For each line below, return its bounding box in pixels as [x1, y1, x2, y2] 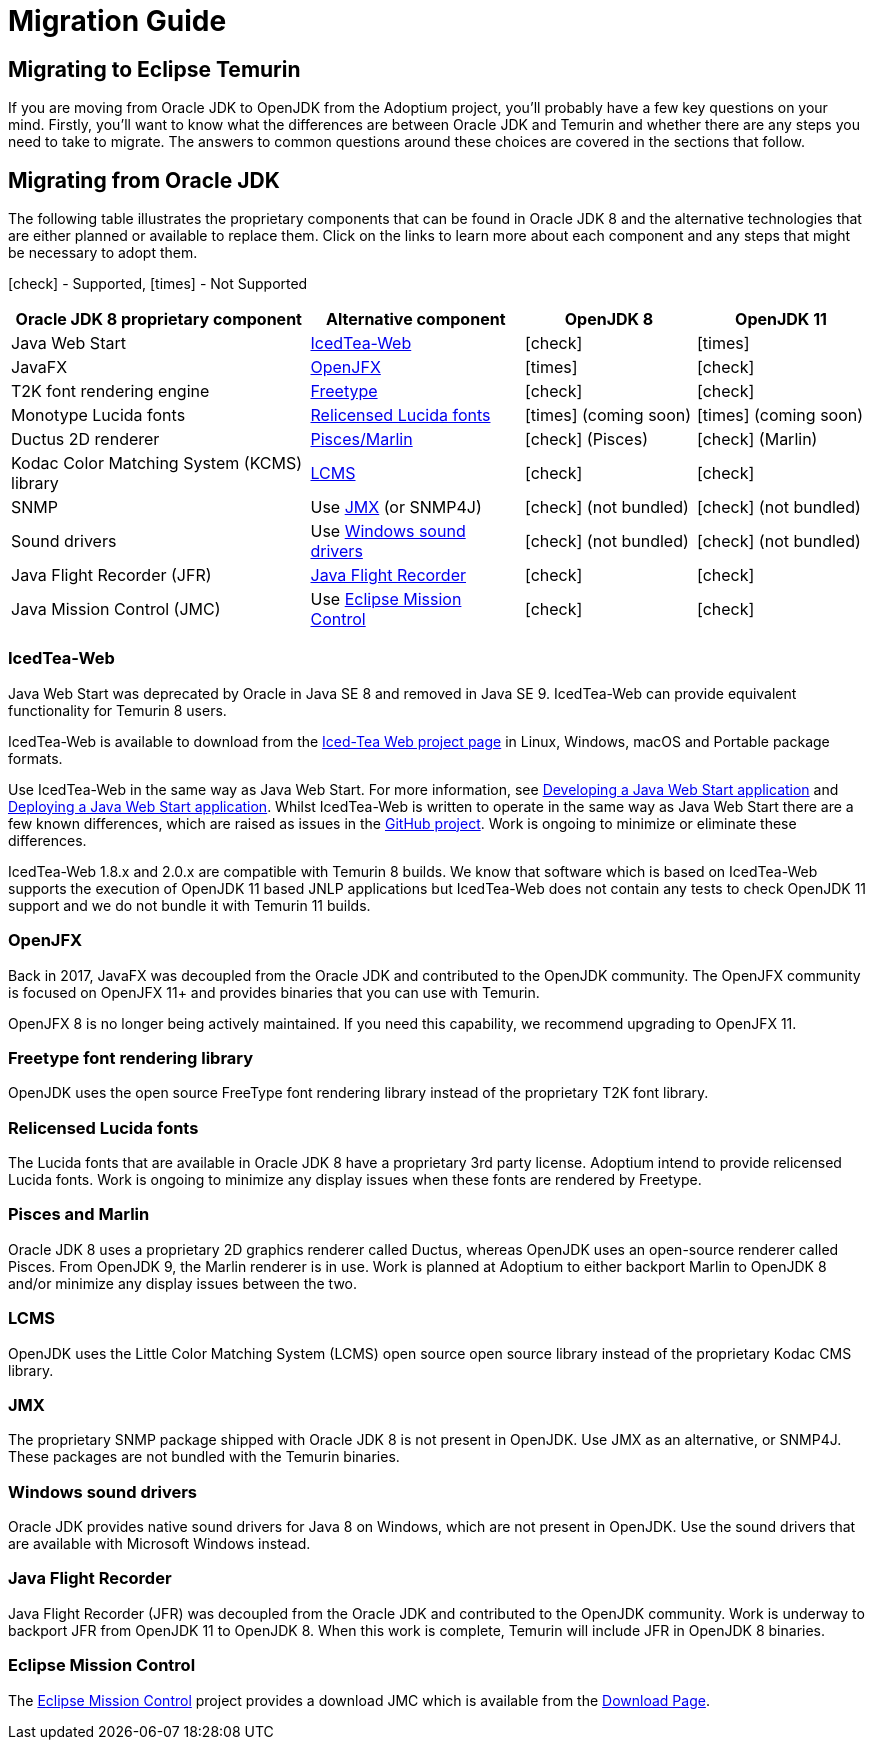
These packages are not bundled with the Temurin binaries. [8, 1448, 400, 1466]
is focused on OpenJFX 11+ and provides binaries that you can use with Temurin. [8, 983, 540, 1001]
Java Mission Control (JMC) [11, 599, 221, 620]
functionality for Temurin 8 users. [8, 701, 227, 719]
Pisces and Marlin [8, 1204, 150, 1225]
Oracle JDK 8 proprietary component [15, 309, 302, 330]
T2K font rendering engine [11, 381, 210, 402]
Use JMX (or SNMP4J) [310, 497, 482, 518]
